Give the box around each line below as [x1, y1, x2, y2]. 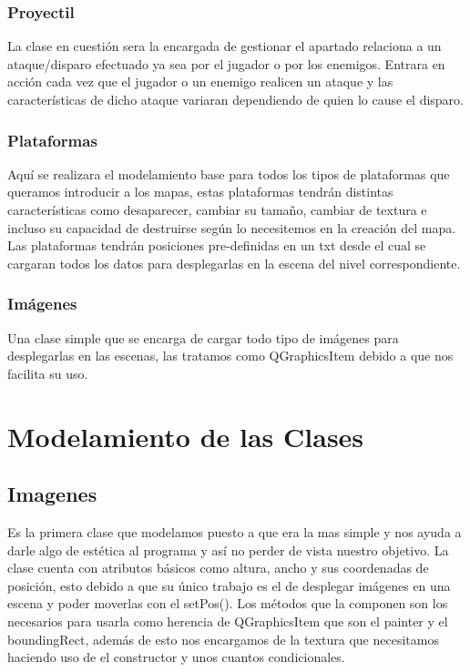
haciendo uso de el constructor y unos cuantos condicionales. [7, 647, 345, 667]
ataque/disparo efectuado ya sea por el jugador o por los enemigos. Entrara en [7, 54, 445, 73]
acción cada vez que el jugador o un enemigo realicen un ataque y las [7, 72, 393, 91]
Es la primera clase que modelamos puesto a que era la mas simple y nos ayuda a [7, 522, 462, 541]
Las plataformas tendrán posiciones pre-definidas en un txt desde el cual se [7, 236, 426, 255]
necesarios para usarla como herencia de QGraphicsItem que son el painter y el [7, 611, 448, 630]
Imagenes [7, 480, 97, 508]
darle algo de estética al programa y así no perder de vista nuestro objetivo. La [7, 540, 449, 559]
